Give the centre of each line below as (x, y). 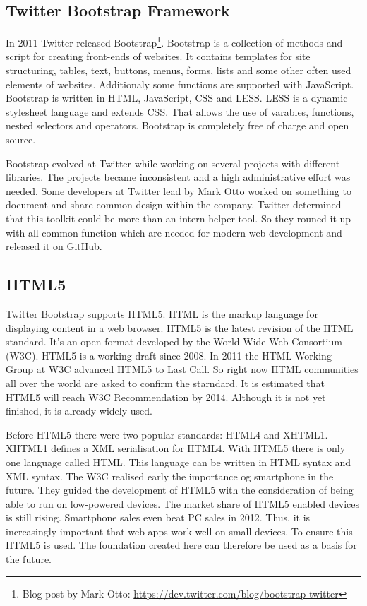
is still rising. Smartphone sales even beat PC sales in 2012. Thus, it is (158, 517)
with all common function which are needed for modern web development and (174, 232)
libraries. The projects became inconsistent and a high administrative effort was (178, 177)
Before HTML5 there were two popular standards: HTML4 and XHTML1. (167, 434)
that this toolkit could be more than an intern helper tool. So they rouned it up (179, 218)
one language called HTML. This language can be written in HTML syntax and (179, 462)
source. (21, 139)
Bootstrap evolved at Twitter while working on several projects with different (173, 163)
